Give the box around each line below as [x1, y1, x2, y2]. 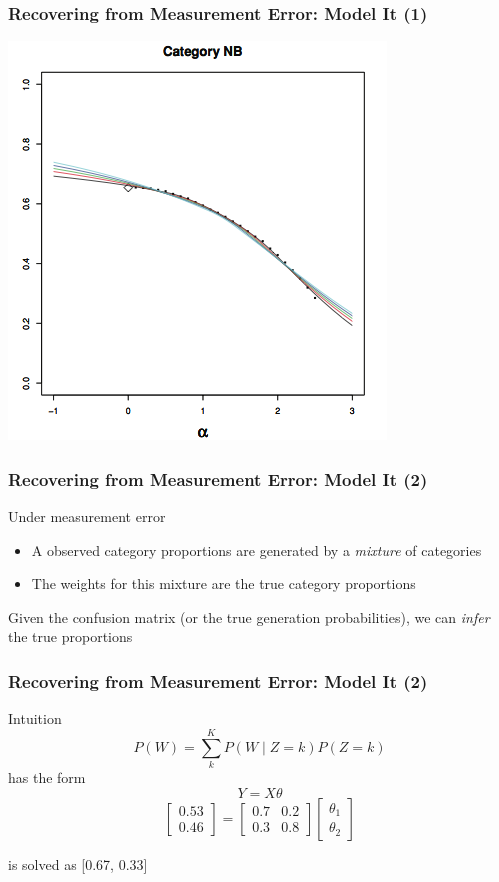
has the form [8, 766, 86, 787]
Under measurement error [8, 506, 166, 527]
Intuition [8, 708, 62, 729]
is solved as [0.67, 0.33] [8, 853, 148, 874]
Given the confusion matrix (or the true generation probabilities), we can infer [8, 606, 490, 627]
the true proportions [8, 626, 133, 647]
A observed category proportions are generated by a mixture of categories [31, 539, 482, 560]
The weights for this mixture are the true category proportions [31, 573, 416, 594]
